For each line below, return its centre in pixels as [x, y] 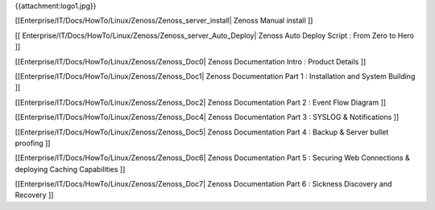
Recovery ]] [34, 195]
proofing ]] [33, 143]
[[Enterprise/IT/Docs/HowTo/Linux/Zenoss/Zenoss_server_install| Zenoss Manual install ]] [164, 21]
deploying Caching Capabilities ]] [70, 169]
